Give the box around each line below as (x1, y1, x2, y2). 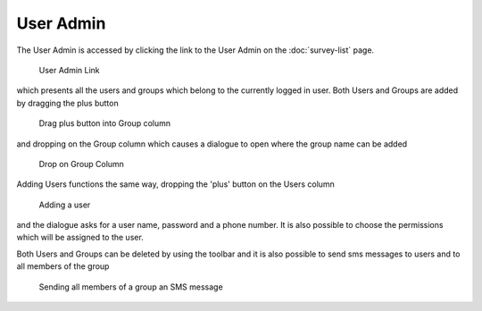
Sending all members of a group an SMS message (38, 282, 223, 292)
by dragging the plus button (16, 97, 120, 108)
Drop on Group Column (38, 158, 125, 169)
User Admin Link (38, 64, 100, 75)
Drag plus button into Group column (38, 118, 171, 129)
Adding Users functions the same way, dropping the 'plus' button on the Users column (16, 179, 335, 189)
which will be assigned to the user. (16, 232, 145, 243)
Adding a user (38, 199, 91, 210)
